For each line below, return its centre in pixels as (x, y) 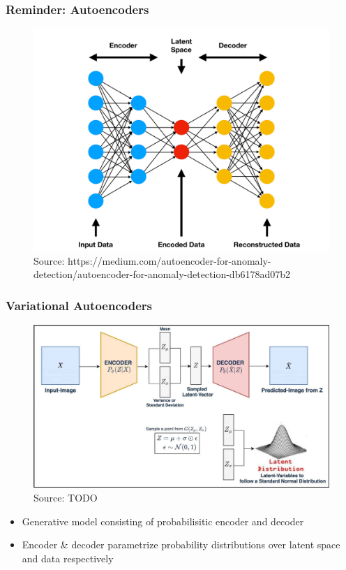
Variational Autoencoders (79, 305)
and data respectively (68, 558)
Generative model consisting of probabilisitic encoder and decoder (163, 521)
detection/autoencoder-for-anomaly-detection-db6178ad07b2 (162, 274)
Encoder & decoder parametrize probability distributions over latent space (181, 545)
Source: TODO (66, 497)
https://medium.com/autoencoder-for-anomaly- (170, 260)
